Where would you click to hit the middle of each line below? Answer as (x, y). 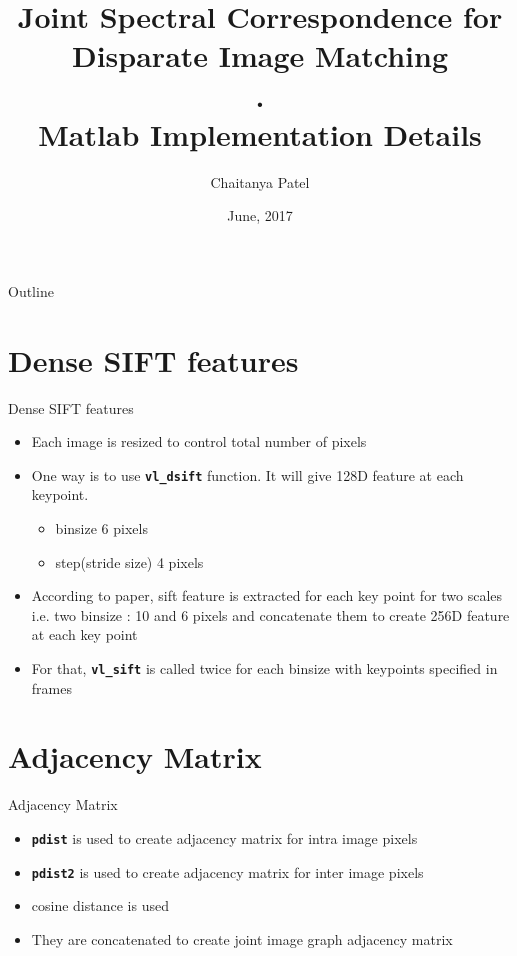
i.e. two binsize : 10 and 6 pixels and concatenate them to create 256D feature (270, 614)
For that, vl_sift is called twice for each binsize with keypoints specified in (264, 668)
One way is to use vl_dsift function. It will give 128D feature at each (247, 474)
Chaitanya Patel (260, 181)
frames (51, 687)
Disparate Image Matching (260, 55)
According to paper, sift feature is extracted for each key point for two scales (267, 595)
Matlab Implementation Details (260, 133)
